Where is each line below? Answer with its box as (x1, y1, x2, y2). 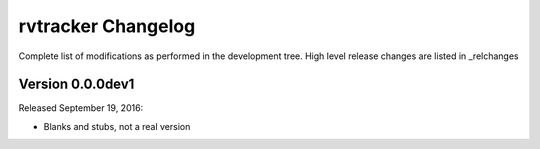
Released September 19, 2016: (18, 102, 144, 114)
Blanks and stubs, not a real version (43, 120, 191, 132)
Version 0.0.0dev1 (18, 76, 135, 93)
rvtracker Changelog (18, 15, 196, 37)
